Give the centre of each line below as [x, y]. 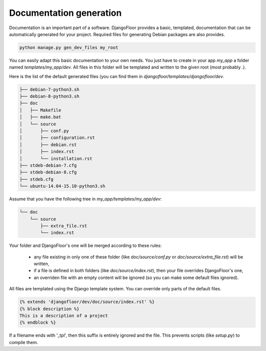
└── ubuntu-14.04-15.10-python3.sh [62, 186]
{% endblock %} [38, 323]
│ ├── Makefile [40, 110]
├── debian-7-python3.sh [50, 89]
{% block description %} [50, 309]
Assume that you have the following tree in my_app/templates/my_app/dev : [85, 199]
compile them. [24, 342]
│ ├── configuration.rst [57, 138]
